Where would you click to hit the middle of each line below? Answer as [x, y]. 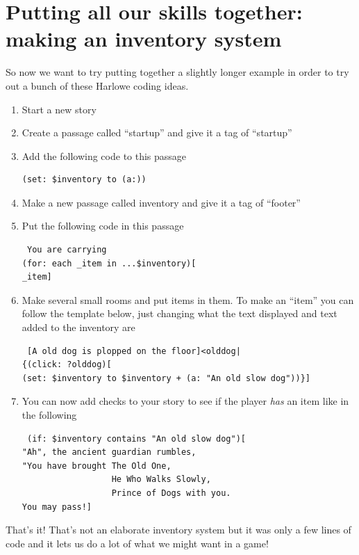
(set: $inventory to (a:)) [84, 180]
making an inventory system [144, 39]
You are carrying [67, 250]
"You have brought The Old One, [97, 466]
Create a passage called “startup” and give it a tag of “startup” [157, 132]
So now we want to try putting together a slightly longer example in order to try [177, 72]
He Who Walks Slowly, [161, 480]
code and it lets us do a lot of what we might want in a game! [137, 543]
